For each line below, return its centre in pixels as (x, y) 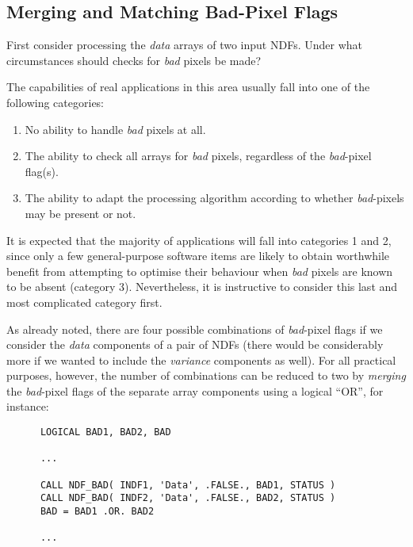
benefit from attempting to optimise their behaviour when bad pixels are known (200, 271)
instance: (28, 406)
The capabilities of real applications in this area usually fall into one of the (188, 87)
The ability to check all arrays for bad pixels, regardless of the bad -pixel (198, 156)
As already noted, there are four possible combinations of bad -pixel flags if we (195, 329)
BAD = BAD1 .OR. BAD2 (97, 512)
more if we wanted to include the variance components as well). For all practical (201, 360)
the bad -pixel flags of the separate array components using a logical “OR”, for (195, 390)
